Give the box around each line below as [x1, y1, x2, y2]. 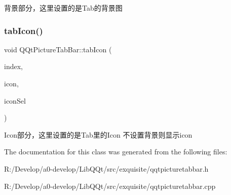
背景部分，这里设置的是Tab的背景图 [4, 3, 123, 13]
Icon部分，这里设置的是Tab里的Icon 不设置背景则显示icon [4, 129, 192, 140]
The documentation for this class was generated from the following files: [4, 146, 227, 157]
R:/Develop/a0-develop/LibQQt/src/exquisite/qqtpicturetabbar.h [4, 163, 209, 174]
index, [4, 61, 23, 72]
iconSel [4, 95, 26, 106]
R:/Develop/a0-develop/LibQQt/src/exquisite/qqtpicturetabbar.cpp [4, 180, 216, 191]
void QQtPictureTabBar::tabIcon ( [4, 44, 112, 54]
